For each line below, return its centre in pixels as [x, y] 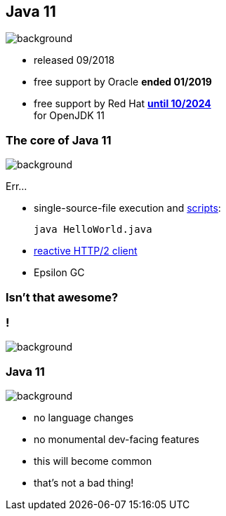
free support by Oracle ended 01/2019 [123, 82]
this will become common [93, 461]
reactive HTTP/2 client [86, 251]
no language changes [84, 418]
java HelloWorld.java [93, 230]
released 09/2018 [74, 60]
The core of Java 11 [59, 140]
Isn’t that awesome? [62, 297]
